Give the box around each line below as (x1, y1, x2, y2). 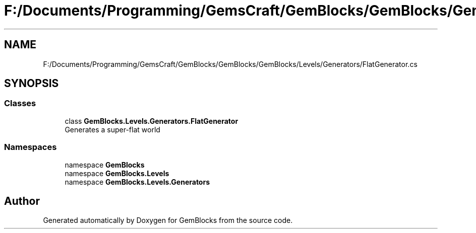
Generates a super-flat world (65, 125, 160, 134)
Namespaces (4, 142, 57, 152)
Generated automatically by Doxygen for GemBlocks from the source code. (43, 216, 293, 225)
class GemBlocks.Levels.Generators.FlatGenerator (65, 116, 239, 125)
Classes (4, 98, 36, 109)
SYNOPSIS (4, 77, 59, 90)
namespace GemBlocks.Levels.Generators (65, 177, 210, 186)
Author (4, 194, 40, 207)
